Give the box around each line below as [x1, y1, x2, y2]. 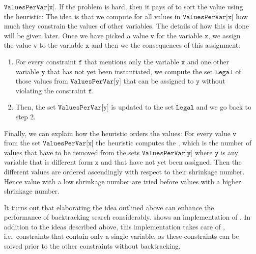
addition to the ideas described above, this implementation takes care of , [4, 221, 225, 231]
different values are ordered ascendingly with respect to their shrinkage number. [4, 166, 245, 176]
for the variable [156, 30, 202, 40]
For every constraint [15, 56, 77, 66]
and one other [187, 56, 229, 66]
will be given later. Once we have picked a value [4, 30, 148, 40]
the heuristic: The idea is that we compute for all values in [4, 11, 181, 21]
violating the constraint [15, 85, 86, 95]
